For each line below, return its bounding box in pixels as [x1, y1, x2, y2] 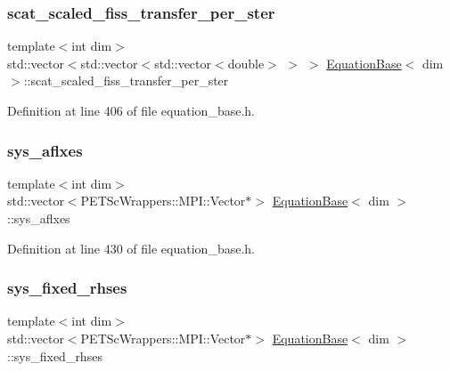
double [227, 53, 265, 72]
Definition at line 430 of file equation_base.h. [7, 238, 255, 257]
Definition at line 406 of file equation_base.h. [7, 101, 255, 119]
